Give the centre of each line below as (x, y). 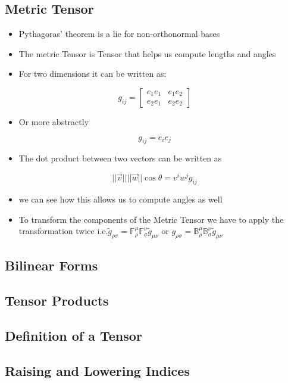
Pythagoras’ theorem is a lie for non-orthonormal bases (119, 34)
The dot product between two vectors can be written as (120, 158)
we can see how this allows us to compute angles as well (120, 199)
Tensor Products (57, 301)
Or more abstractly (54, 121)
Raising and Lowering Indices (97, 370)
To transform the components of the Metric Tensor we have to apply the (151, 219)
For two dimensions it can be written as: (93, 74)
